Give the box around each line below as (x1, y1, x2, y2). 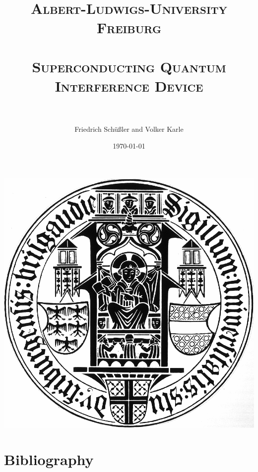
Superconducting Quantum (32, 56, 226, 76)
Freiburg (96, 17, 162, 38)
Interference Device (55, 75, 203, 96)
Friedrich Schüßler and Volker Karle (74, 124, 184, 134)
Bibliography (4, 449, 94, 470)
